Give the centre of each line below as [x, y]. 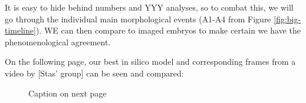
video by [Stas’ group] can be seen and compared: [94, 73]
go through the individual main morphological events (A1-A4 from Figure [138, 19]
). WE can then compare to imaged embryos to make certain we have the [168, 30]
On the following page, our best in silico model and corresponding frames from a [150, 62]
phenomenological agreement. [58, 41]
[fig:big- [287, 19]
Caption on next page [68, 93]
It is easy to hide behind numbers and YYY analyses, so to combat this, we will [149, 7]
